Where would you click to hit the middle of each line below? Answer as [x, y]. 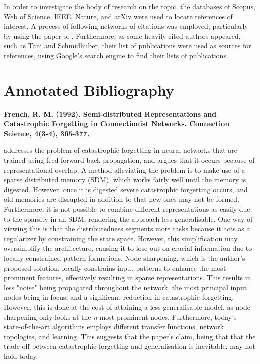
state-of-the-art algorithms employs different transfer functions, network [114, 326]
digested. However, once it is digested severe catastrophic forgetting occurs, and [126, 189]
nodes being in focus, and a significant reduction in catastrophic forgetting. [119, 297]
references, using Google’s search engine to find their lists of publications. [116, 55]
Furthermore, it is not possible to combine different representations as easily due [127, 209]
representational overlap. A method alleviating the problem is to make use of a [125, 170]
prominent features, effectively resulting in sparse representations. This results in [128, 277]
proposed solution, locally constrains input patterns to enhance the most [115, 267]
